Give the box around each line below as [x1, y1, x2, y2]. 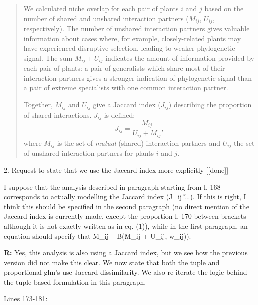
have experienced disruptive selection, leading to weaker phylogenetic [23, 43, 235, 53]
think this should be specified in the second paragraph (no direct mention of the [4, 201, 249, 211]
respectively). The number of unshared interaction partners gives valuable [23, 23, 250, 34]
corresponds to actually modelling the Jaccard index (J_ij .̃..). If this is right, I [4, 191, 246, 202]
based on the [204, 3, 244, 13]
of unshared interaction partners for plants [23, 148, 154, 158]
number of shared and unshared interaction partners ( [23, 13, 189, 23]
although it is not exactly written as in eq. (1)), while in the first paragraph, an [4, 220, 248, 231]
